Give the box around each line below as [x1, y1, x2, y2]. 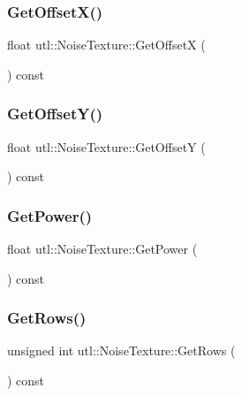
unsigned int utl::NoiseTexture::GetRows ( [7, 341, 236, 360]
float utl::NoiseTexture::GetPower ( [7, 240, 198, 258]
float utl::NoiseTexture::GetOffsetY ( [7, 137, 206, 156]
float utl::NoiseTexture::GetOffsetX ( [7, 35, 206, 54]
